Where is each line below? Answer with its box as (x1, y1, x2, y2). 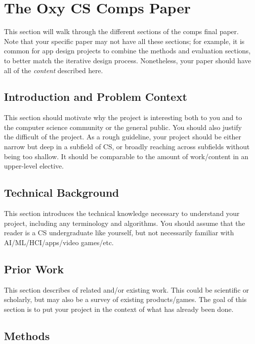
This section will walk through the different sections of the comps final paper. (4, 26, 239, 37)
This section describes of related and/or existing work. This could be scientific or (4, 284, 249, 295)
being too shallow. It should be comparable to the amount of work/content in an (4, 151, 249, 161)
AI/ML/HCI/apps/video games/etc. (4, 237, 114, 247)
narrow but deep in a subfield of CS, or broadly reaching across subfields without (4, 141, 250, 152)
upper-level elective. (4, 161, 64, 171)
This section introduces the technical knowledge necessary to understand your (4, 208, 240, 218)
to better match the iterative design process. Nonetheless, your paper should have (4, 55, 251, 65)
